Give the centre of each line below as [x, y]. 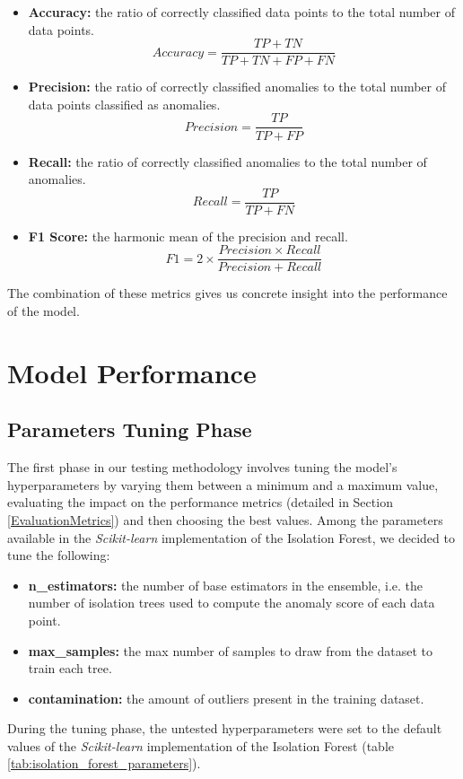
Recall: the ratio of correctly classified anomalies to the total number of [227, 161]
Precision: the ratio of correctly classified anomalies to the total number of [237, 87]
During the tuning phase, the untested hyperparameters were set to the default [225, 728]
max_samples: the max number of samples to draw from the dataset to [231, 650]
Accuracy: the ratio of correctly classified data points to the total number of [241, 12]
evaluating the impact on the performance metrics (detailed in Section [200, 502]
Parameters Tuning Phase [130, 429]
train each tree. [70, 668]
